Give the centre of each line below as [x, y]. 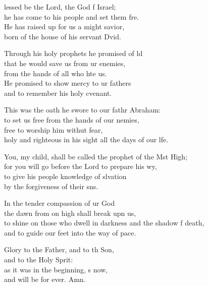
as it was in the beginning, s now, [56, 269]
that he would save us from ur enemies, [65, 63]
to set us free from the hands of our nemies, [72, 119]
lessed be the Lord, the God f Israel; [60, 7]
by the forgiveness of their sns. [51, 186]
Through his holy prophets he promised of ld [73, 53]
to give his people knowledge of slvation [65, 176]
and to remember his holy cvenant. [58, 93]
